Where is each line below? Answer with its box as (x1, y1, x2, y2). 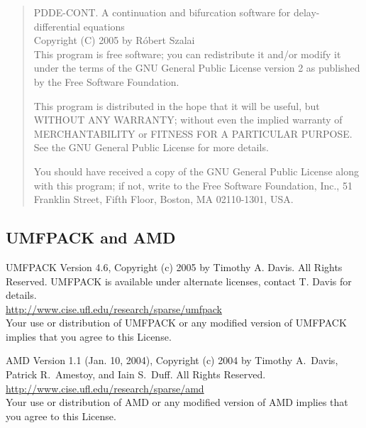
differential (33, 18, 81, 33)
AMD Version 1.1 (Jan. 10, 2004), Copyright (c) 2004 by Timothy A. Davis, (6, 353, 338, 368)
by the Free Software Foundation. (33, 74, 179, 89)
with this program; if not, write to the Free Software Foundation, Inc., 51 (33, 177, 353, 192)
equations (83, 18, 125, 33)
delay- (293, 5, 320, 19)
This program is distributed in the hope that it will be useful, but (33, 98, 320, 113)
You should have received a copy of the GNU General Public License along (33, 163, 359, 178)
